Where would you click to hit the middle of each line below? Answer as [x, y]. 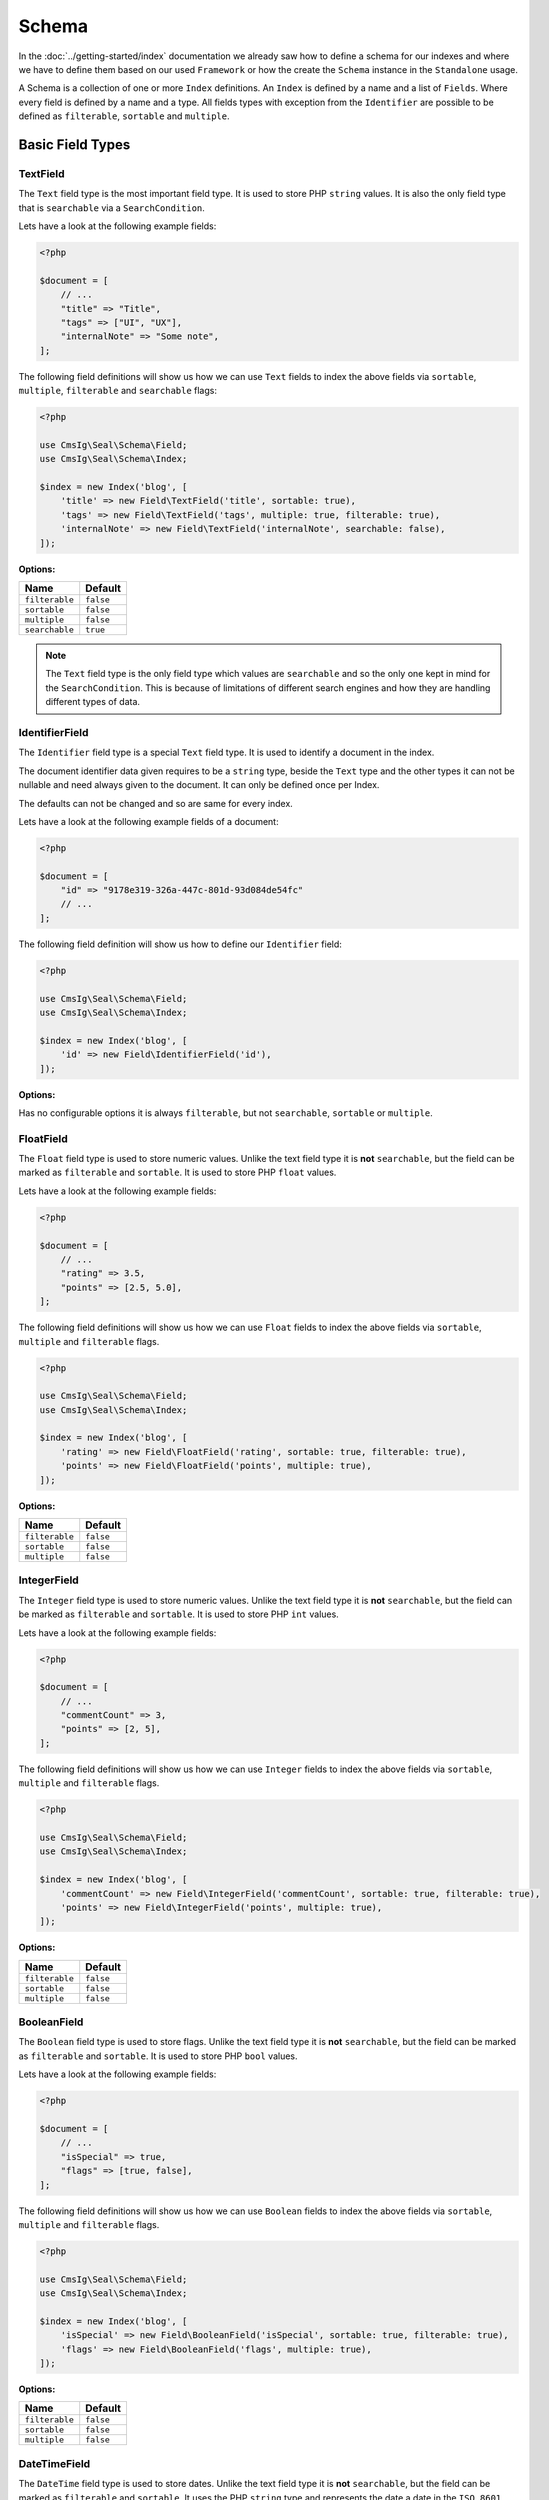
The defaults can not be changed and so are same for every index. [156, 803]
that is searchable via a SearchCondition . [111, 207]
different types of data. [92, 702]
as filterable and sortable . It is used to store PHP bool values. [158, 2056]
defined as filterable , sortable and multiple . [124, 116]
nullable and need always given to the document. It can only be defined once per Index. [199, 785]
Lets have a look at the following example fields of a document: [148, 821]
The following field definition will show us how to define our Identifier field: [180, 944]
